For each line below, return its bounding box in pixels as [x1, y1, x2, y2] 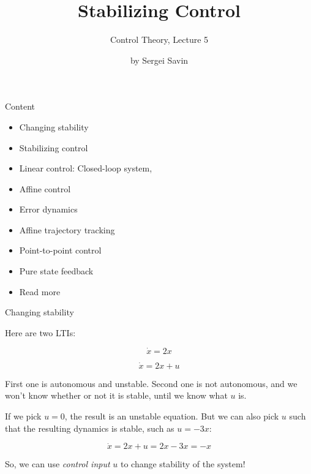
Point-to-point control [19, 244, 102, 257]
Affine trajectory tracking [19, 223, 115, 236]
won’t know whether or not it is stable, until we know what [5, 389, 228, 402]
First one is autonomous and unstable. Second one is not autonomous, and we [5, 377, 298, 389]
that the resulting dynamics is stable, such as [5, 421, 174, 434]
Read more [19, 285, 61, 298]
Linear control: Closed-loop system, [19, 162, 152, 175]
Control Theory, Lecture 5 [110, 33, 209, 46]
